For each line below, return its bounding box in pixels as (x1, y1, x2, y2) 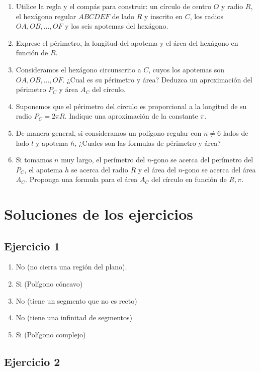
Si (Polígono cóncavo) (16, 278, 83, 289)
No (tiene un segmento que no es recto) (16, 295, 137, 306)
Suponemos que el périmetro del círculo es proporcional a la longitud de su (16, 101, 247, 111)
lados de (223, 127, 248, 138)
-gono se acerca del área (182, 164, 256, 174)
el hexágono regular (16, 11, 76, 21)
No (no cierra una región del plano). (16, 261, 127, 272)
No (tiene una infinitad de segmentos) (16, 312, 132, 323)
